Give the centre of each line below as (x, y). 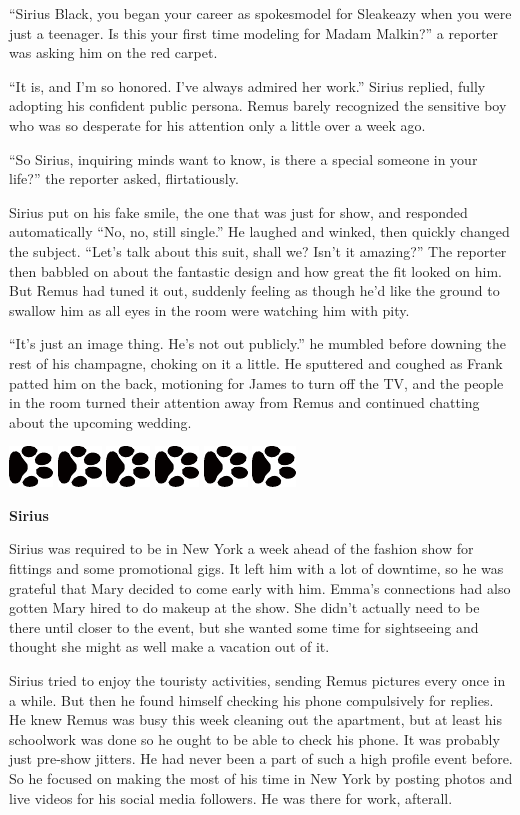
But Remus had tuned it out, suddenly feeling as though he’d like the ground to (254, 290)
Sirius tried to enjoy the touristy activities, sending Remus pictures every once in (257, 680)
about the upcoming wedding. (100, 421)
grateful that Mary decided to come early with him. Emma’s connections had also (260, 587)
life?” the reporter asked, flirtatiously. (124, 178)
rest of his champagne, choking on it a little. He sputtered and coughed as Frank (256, 362)
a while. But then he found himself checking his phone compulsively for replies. (251, 699)
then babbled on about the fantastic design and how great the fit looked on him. (255, 270)
